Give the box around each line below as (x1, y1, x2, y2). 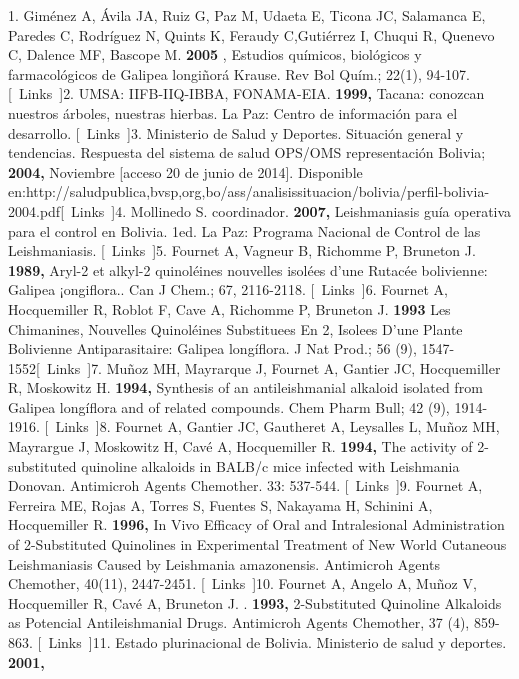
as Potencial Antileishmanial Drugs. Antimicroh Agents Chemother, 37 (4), (8, 612, 470, 633)
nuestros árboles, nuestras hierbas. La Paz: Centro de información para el (8, 102, 458, 123)
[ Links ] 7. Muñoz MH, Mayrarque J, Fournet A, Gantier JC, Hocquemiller (36, 357, 501, 378)
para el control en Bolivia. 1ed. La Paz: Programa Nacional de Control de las (8, 220, 481, 241)
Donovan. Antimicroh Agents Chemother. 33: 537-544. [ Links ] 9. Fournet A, (8, 475, 483, 496)
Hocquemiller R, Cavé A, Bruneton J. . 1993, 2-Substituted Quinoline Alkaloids (8, 592, 502, 613)
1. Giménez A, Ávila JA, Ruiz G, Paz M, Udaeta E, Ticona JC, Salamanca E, (8, 5, 486, 25)
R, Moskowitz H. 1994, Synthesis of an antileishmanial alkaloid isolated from (8, 377, 483, 398)
